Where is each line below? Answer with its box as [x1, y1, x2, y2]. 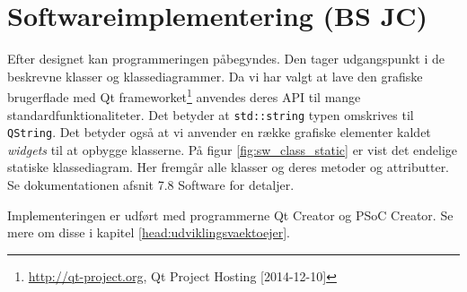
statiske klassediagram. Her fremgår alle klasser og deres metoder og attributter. [7, 158, 450, 176]
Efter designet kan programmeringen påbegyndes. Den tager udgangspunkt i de [7, 49, 445, 68]
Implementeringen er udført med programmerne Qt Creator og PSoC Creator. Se [7, 205, 454, 224]
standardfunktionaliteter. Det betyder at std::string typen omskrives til [7, 105, 414, 124]
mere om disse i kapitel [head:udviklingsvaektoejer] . [7, 223, 290, 242]
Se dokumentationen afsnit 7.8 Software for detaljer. [7, 176, 295, 194]
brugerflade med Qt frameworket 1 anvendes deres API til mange [7, 85, 361, 106]
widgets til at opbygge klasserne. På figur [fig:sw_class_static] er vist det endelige [7, 140, 458, 159]
